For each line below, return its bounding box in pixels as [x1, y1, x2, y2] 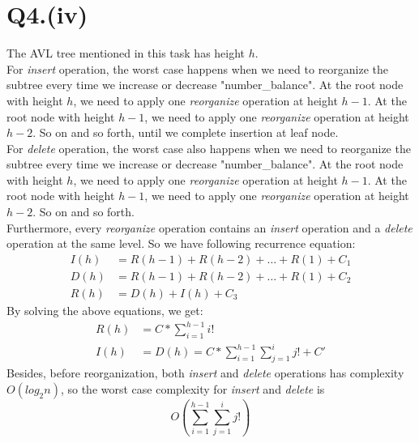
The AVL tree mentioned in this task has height [6, 45, 246, 62]
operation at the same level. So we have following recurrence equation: [6, 235, 356, 252]
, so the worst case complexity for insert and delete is [60, 380, 325, 397]
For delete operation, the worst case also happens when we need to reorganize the [6, 139, 411, 156]
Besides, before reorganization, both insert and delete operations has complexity [6, 364, 404, 381]
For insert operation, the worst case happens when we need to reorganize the [6, 60, 389, 77]
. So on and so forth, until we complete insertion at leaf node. [32, 124, 339, 141]
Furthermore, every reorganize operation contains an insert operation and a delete [6, 219, 413, 236]
